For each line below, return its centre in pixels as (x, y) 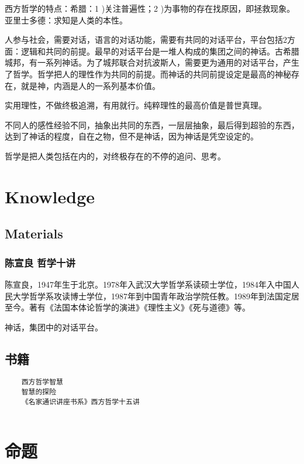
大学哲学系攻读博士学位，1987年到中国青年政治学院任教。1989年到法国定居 (156, 296)
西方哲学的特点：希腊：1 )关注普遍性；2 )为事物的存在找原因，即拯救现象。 (150, 8)
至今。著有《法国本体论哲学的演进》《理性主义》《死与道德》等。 (127, 307)
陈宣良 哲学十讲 (40, 262)
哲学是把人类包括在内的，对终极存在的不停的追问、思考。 (115, 156)
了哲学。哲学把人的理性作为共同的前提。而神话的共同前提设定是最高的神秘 (148, 74)
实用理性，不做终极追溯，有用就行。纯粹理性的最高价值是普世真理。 (136, 105)
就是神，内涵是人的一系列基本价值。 (90, 85)
